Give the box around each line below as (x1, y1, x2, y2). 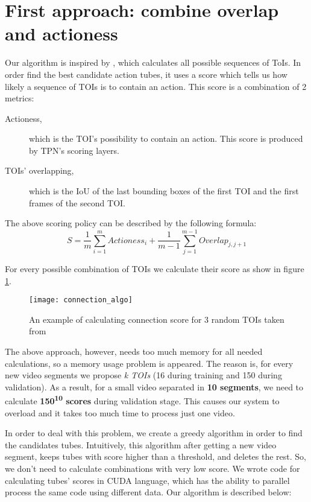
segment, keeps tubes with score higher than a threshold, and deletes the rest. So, (5, 450, 306, 463)
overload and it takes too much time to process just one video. (5, 406, 235, 419)
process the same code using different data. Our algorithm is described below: (5, 486, 292, 498)
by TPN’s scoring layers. (29, 144, 119, 156)
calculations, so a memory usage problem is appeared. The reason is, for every (5, 357, 294, 369)
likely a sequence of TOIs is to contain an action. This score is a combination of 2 (5, 80, 307, 92)
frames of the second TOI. (29, 196, 126, 209)
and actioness (5, 21, 118, 46)
